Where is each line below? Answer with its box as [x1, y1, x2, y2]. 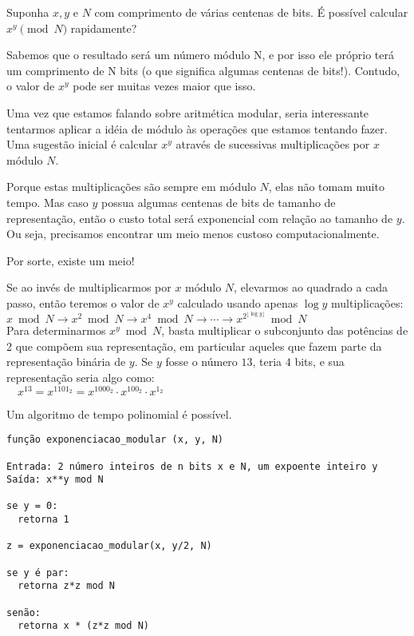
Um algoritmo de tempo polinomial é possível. [6, 405, 232, 422]
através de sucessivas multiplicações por [175, 136, 370, 153]
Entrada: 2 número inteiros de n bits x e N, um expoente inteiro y [6, 460, 378, 472]
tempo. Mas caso [6, 193, 89, 210]
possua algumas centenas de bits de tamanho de [101, 193, 336, 210]
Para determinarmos [6, 322, 106, 339]
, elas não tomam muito [268, 178, 384, 195]
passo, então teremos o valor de [6, 294, 160, 311]
